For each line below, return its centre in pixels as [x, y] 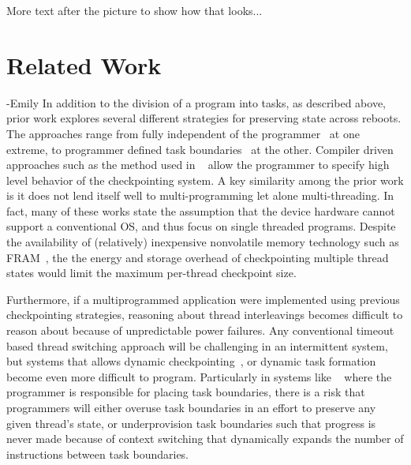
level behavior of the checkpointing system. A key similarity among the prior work [205, 180]
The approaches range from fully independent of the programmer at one [183, 133]
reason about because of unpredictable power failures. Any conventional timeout [200, 330]
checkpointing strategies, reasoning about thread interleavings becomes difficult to [205, 315]
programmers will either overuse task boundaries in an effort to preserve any [191, 407]
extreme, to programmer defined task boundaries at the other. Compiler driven [200, 149]
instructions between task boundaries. [98, 454]
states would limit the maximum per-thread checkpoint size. [151, 273]
